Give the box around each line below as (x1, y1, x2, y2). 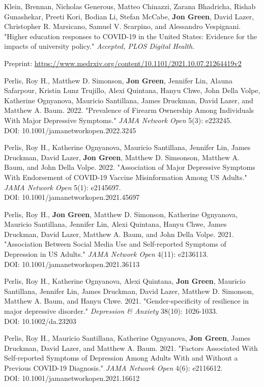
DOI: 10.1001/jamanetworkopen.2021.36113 (4, 258, 140, 269)
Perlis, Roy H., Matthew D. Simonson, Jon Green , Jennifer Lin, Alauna (4, 75, 233, 85)
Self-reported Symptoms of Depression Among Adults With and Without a (4, 352, 238, 363)
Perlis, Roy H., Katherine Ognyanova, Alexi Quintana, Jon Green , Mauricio (4, 276, 246, 286)
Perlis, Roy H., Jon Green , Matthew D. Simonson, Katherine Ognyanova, (4, 209, 238, 219)
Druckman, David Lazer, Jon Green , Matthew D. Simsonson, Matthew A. (4, 152, 240, 162)
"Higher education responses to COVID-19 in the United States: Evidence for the (4, 31, 257, 41)
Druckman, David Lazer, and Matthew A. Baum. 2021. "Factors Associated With (4, 342, 258, 353)
